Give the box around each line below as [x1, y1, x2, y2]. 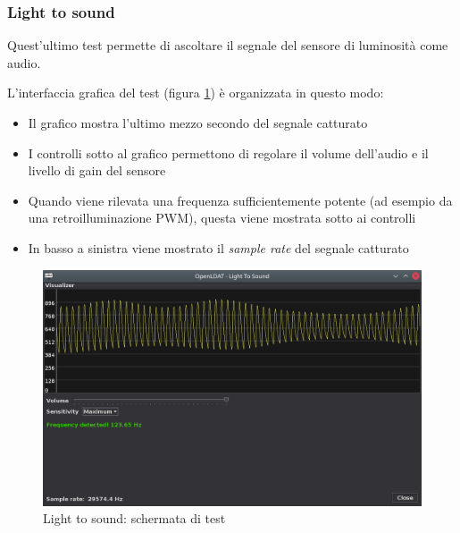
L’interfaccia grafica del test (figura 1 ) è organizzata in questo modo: [7, 83, 384, 102]
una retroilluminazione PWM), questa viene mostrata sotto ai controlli [28, 208, 416, 227]
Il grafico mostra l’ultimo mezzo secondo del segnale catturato [28, 114, 368, 131]
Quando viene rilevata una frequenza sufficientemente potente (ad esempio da [28, 190, 453, 209]
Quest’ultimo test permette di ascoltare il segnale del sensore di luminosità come [7, 36, 448, 55]
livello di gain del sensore [28, 161, 166, 180]
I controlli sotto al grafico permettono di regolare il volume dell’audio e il [28, 143, 429, 162]
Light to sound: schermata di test [43, 509, 226, 528]
